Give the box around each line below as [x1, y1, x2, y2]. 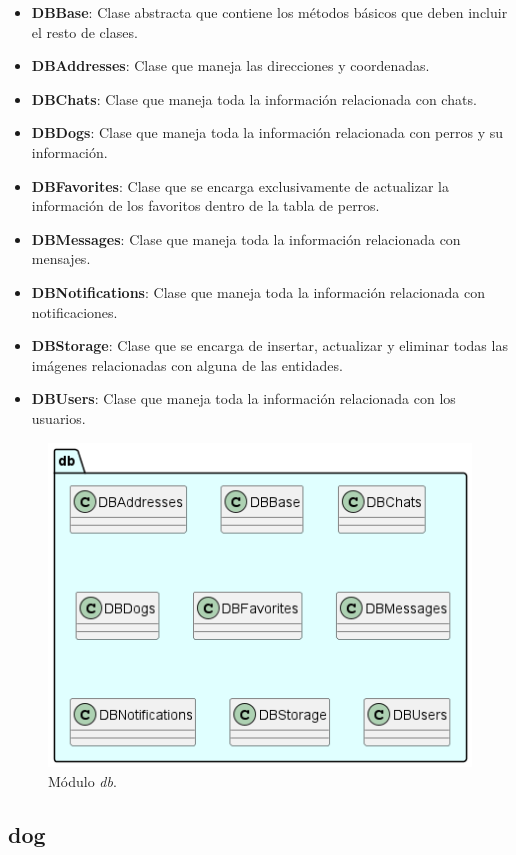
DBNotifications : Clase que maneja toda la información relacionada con [31, 281, 486, 302]
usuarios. [31, 407, 86, 428]
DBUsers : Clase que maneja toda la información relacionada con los [31, 388, 456, 409]
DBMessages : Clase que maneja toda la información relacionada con [31, 228, 461, 249]
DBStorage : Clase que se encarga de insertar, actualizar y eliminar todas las [31, 335, 508, 356]
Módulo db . [48, 770, 117, 791]
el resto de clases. [31, 21, 138, 42]
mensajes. [31, 248, 91, 269]
